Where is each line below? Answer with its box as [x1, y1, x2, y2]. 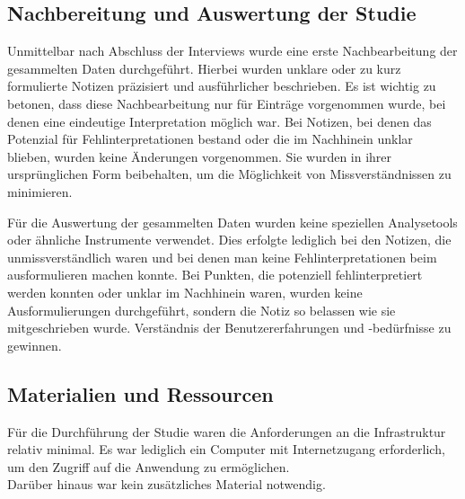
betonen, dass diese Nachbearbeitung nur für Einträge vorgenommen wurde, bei [7, 94, 446, 112]
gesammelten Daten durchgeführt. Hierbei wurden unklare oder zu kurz [7, 58, 401, 77]
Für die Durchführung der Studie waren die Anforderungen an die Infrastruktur [7, 422, 446, 441]
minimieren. [7, 182, 73, 200]
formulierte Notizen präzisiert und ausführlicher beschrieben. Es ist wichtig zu [7, 76, 436, 95]
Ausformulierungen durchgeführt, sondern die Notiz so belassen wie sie [7, 300, 396, 319]
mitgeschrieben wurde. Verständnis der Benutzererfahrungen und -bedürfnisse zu [7, 318, 452, 337]
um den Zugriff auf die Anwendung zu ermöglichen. [7, 457, 290, 476]
